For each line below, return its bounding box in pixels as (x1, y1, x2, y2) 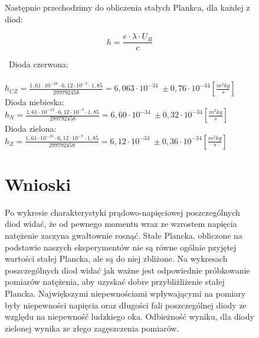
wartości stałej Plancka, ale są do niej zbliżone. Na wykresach (5, 252, 228, 265)
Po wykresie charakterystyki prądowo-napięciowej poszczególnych (5, 206, 240, 218)
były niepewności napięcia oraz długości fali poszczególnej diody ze (5, 298, 247, 311)
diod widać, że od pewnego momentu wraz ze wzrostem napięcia (5, 217, 237, 230)
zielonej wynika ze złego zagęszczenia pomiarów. (5, 321, 179, 334)
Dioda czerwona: (8, 58, 68, 70)
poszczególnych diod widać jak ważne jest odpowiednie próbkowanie (5, 264, 250, 276)
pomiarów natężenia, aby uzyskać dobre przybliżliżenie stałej (5, 275, 225, 288)
